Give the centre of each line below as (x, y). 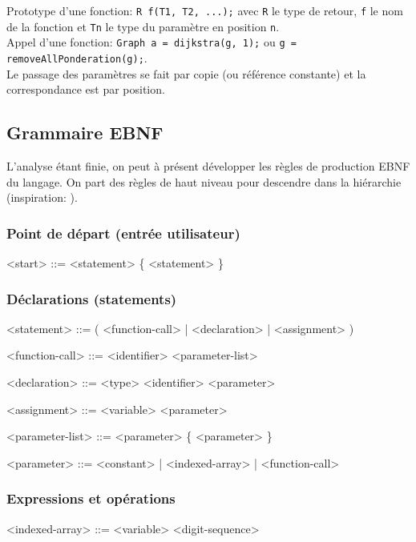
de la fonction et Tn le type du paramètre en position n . (143, 26)
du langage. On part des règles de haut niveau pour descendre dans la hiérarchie (204, 181)
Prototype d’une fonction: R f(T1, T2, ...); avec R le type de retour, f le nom (205, 10)
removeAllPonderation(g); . (77, 57)
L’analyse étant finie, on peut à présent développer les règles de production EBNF (208, 166)
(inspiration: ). (42, 197)
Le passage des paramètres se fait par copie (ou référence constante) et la (186, 73)
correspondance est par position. (86, 89)
